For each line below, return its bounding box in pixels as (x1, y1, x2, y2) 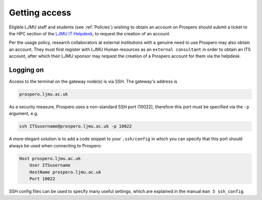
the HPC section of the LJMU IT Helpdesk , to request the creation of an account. (9, 30, 171, 36)
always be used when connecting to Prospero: (9, 143, 102, 148)
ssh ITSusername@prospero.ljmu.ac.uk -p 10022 (19, 124, 132, 129)
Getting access (9, 7, 71, 18)
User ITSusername (29, 162, 71, 168)
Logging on (9, 66, 44, 74)
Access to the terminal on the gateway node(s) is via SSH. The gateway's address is (9, 79, 178, 85)
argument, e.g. (9, 111, 38, 116)
